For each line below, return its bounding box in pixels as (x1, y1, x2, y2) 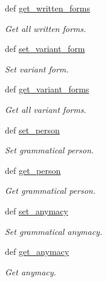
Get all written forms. (5, 22, 86, 34)
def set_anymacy (5, 204, 68, 217)
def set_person (5, 123, 60, 136)
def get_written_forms (5, 2, 90, 14)
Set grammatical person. (5, 144, 94, 156)
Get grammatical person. (5, 184, 96, 197)
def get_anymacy (5, 245, 70, 258)
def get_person (5, 164, 61, 176)
